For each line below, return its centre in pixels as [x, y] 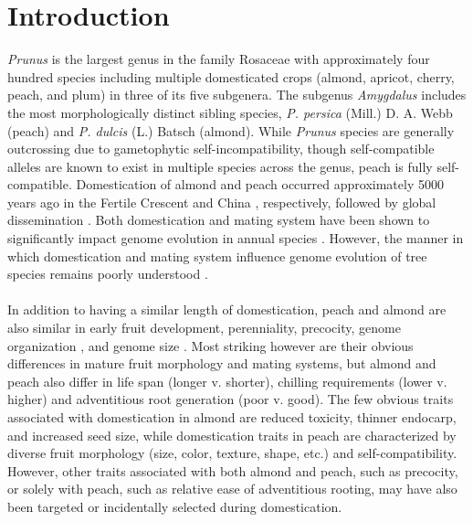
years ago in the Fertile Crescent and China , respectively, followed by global [222, 202]
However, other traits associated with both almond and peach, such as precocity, [233, 470]
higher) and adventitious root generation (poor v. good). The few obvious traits [231, 399]
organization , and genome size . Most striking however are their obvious [210, 345]
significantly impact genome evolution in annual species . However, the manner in [236, 238]
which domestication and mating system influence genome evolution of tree [217, 256]
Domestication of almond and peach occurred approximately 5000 [260, 184]
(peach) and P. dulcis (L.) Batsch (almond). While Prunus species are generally [231, 130]
